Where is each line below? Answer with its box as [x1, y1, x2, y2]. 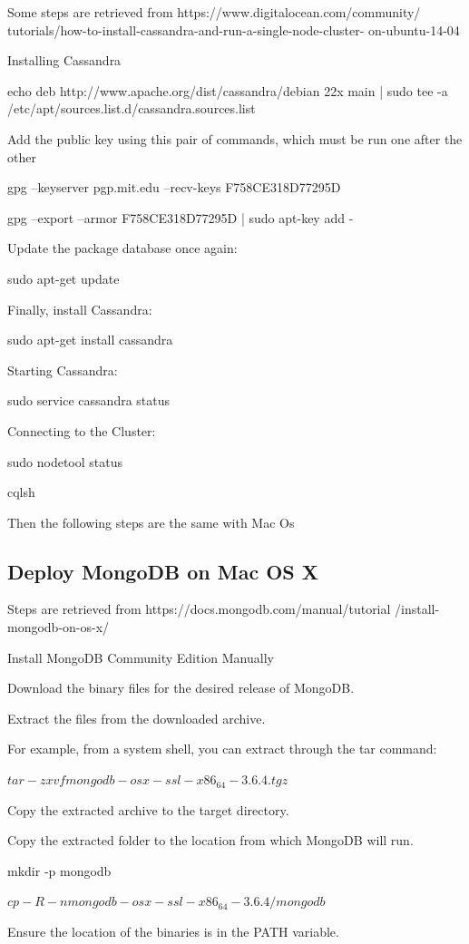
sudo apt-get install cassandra [7, 330, 173, 349]
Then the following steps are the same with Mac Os [7, 512, 295, 531]
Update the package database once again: [7, 238, 238, 258]
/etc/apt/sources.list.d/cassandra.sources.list [7, 99, 256, 118]
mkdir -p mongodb [7, 861, 112, 880]
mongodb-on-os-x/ [7, 618, 110, 637]
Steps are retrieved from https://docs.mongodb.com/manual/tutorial [7, 599, 391, 618]
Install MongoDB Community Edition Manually [7, 647, 274, 667]
